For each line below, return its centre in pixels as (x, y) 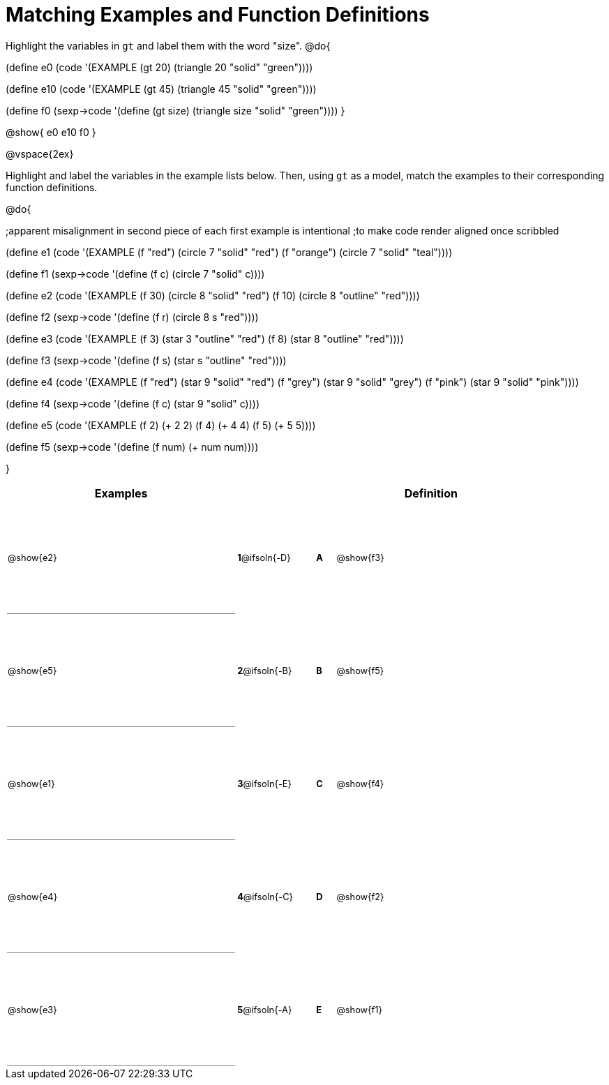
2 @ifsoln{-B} (265, 671)
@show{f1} (359, 1010)
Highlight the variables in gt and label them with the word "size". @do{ (168, 45)
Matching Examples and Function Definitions (218, 15)
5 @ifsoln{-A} (265, 1010)
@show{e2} (32, 558)
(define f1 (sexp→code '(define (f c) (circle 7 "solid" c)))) (135, 274)
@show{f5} (360, 671)
